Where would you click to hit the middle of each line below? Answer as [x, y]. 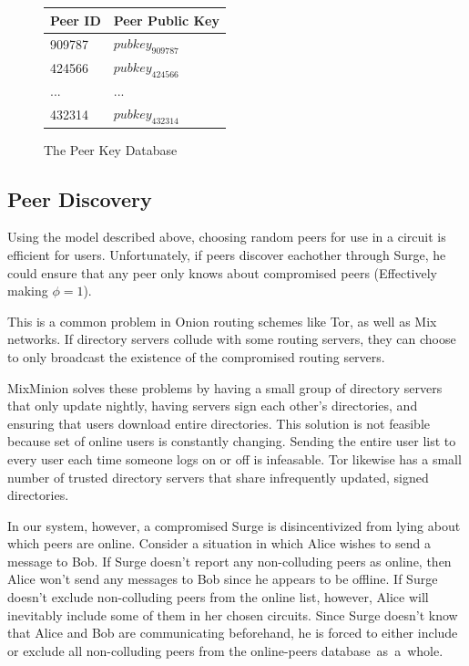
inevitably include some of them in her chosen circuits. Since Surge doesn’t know [233, 614]
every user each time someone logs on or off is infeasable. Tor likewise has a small [234, 458]
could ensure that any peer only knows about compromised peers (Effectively [222, 272]
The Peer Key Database [111, 149]
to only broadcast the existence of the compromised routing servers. [196, 356]
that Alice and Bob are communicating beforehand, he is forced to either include [233, 633]
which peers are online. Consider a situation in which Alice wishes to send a [219, 543]
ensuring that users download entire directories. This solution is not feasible [219, 423]
